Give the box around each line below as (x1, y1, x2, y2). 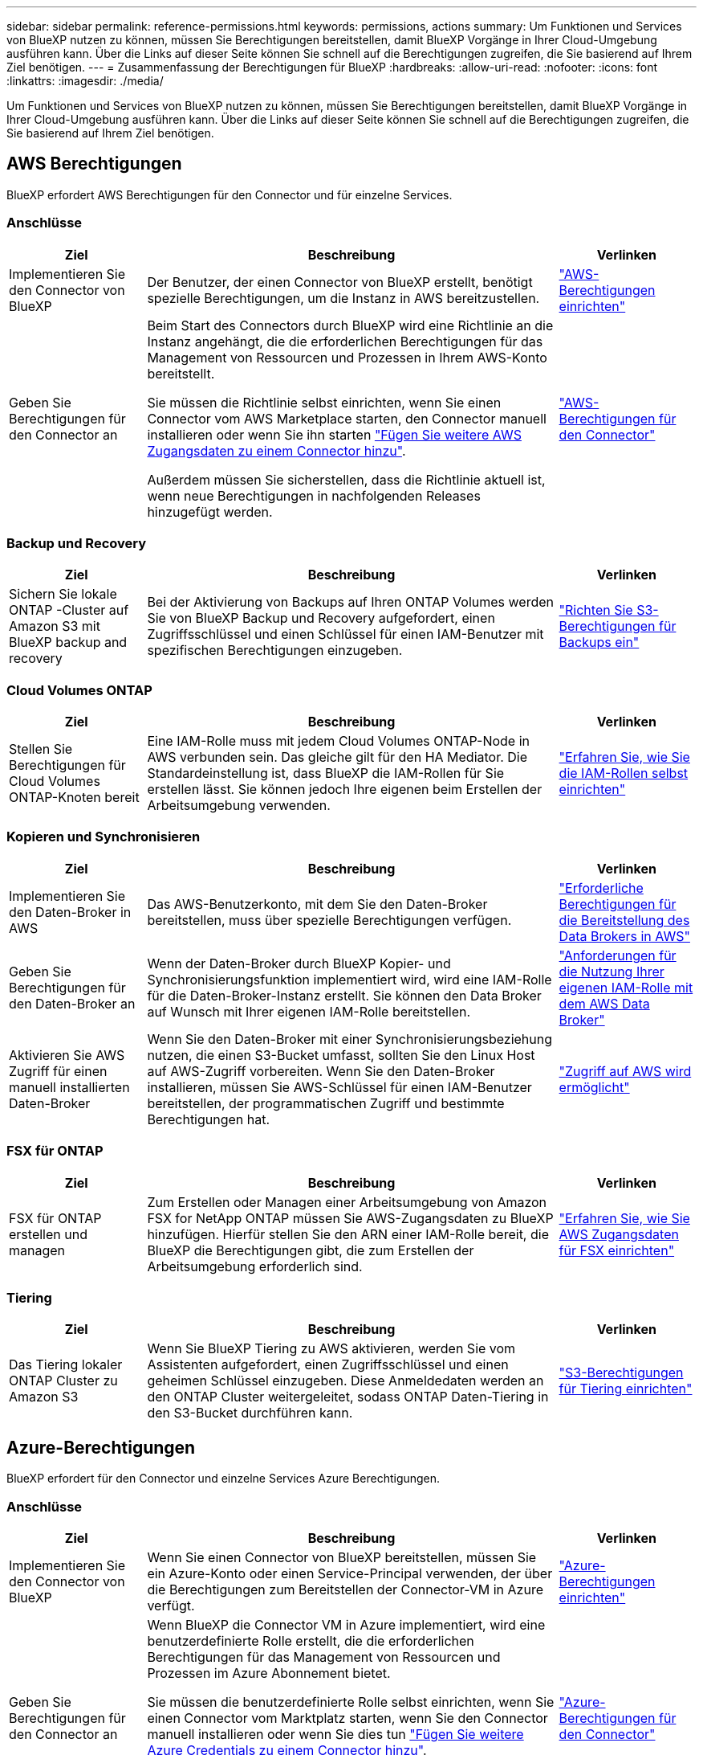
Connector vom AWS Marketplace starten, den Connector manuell (147, 410, 547, 427)
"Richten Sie (559, 602, 633, 619)
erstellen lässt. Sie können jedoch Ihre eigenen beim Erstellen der (147, 781, 542, 798)
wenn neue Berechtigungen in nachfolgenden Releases (147, 487, 481, 504)
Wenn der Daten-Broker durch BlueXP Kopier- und (147, 955, 451, 972)
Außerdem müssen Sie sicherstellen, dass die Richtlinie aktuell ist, (147, 471, 546, 488)
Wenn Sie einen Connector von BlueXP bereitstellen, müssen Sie (147, 1548, 537, 1565)
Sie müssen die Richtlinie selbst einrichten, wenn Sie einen (147, 394, 502, 411)
